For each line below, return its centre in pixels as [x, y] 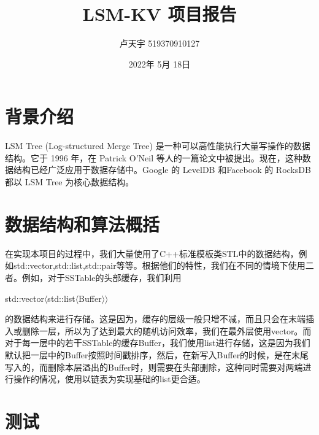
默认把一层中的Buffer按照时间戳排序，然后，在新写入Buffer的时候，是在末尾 [157, 354]
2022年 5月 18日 [159, 64]
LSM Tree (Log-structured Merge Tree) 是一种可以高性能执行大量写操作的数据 [158, 146]
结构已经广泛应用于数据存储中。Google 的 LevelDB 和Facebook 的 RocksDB [162, 170]
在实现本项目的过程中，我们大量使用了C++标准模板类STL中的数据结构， [152, 253]
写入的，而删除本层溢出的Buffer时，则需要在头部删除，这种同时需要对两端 [154, 367]
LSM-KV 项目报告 [159, 14]
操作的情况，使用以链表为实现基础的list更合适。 [109, 379]
